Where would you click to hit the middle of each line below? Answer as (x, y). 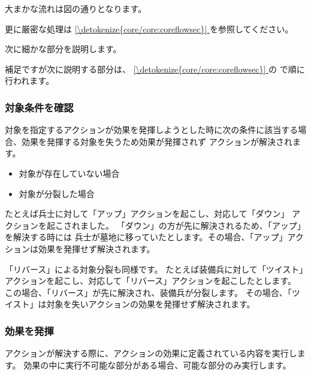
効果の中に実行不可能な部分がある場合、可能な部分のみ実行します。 (157, 365)
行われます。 (29, 81)
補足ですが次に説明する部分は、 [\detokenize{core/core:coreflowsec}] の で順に (155, 69)
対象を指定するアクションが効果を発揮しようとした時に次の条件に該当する (152, 130)
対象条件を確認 (39, 107)
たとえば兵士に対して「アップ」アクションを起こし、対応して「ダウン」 (147, 214)
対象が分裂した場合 (57, 193)
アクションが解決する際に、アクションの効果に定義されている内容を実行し (151, 353)
